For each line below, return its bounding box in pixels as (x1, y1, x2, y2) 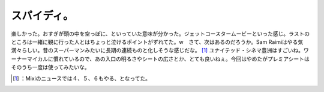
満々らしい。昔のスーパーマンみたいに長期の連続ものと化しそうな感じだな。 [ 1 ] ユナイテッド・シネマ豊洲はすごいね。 (11, 47, 304, 54)
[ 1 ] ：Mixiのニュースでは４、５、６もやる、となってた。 (13, 75, 151, 82)
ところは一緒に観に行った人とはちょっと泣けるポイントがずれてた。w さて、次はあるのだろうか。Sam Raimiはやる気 (11, 38, 304, 45)
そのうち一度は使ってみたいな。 (11, 64, 90, 71)
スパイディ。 (11, 9, 74, 22)
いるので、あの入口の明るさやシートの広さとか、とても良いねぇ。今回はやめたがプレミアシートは (68, 55, 310, 63)
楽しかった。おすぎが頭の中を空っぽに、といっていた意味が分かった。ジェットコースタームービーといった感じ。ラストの (11, 30, 310, 37)
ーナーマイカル (11, 55, 48, 63)
